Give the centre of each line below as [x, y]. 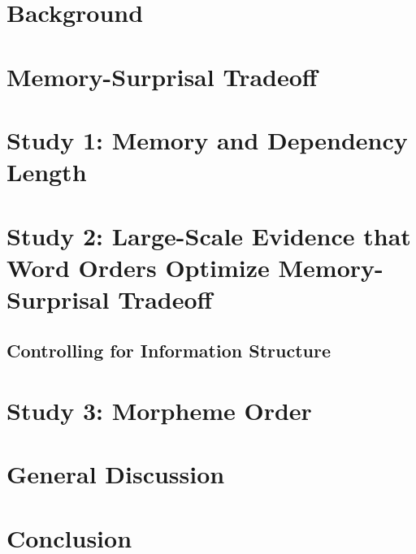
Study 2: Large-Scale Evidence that [209, 235]
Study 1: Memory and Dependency [207, 139]
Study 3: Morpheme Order [159, 411]
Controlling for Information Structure [169, 351]
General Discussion [116, 474]
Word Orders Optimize [138, 267]
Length [47, 172]
